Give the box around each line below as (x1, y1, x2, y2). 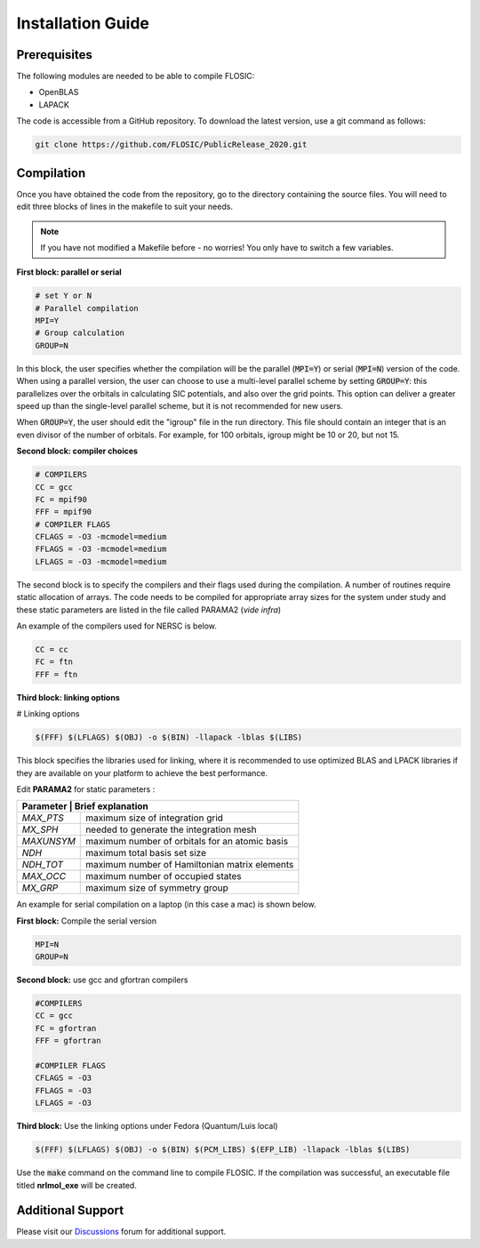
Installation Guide (16, 13, 150, 33)
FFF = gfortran (35, 1036, 101, 1046)
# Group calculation (35, 328, 124, 338)
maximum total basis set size (85, 847, 207, 860)
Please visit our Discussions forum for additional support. (16, 1227, 227, 1237)
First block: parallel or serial (16, 267, 122, 277)
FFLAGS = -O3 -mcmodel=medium (35, 544, 167, 555)
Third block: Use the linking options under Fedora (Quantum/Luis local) (16, 1121, 279, 1132)
